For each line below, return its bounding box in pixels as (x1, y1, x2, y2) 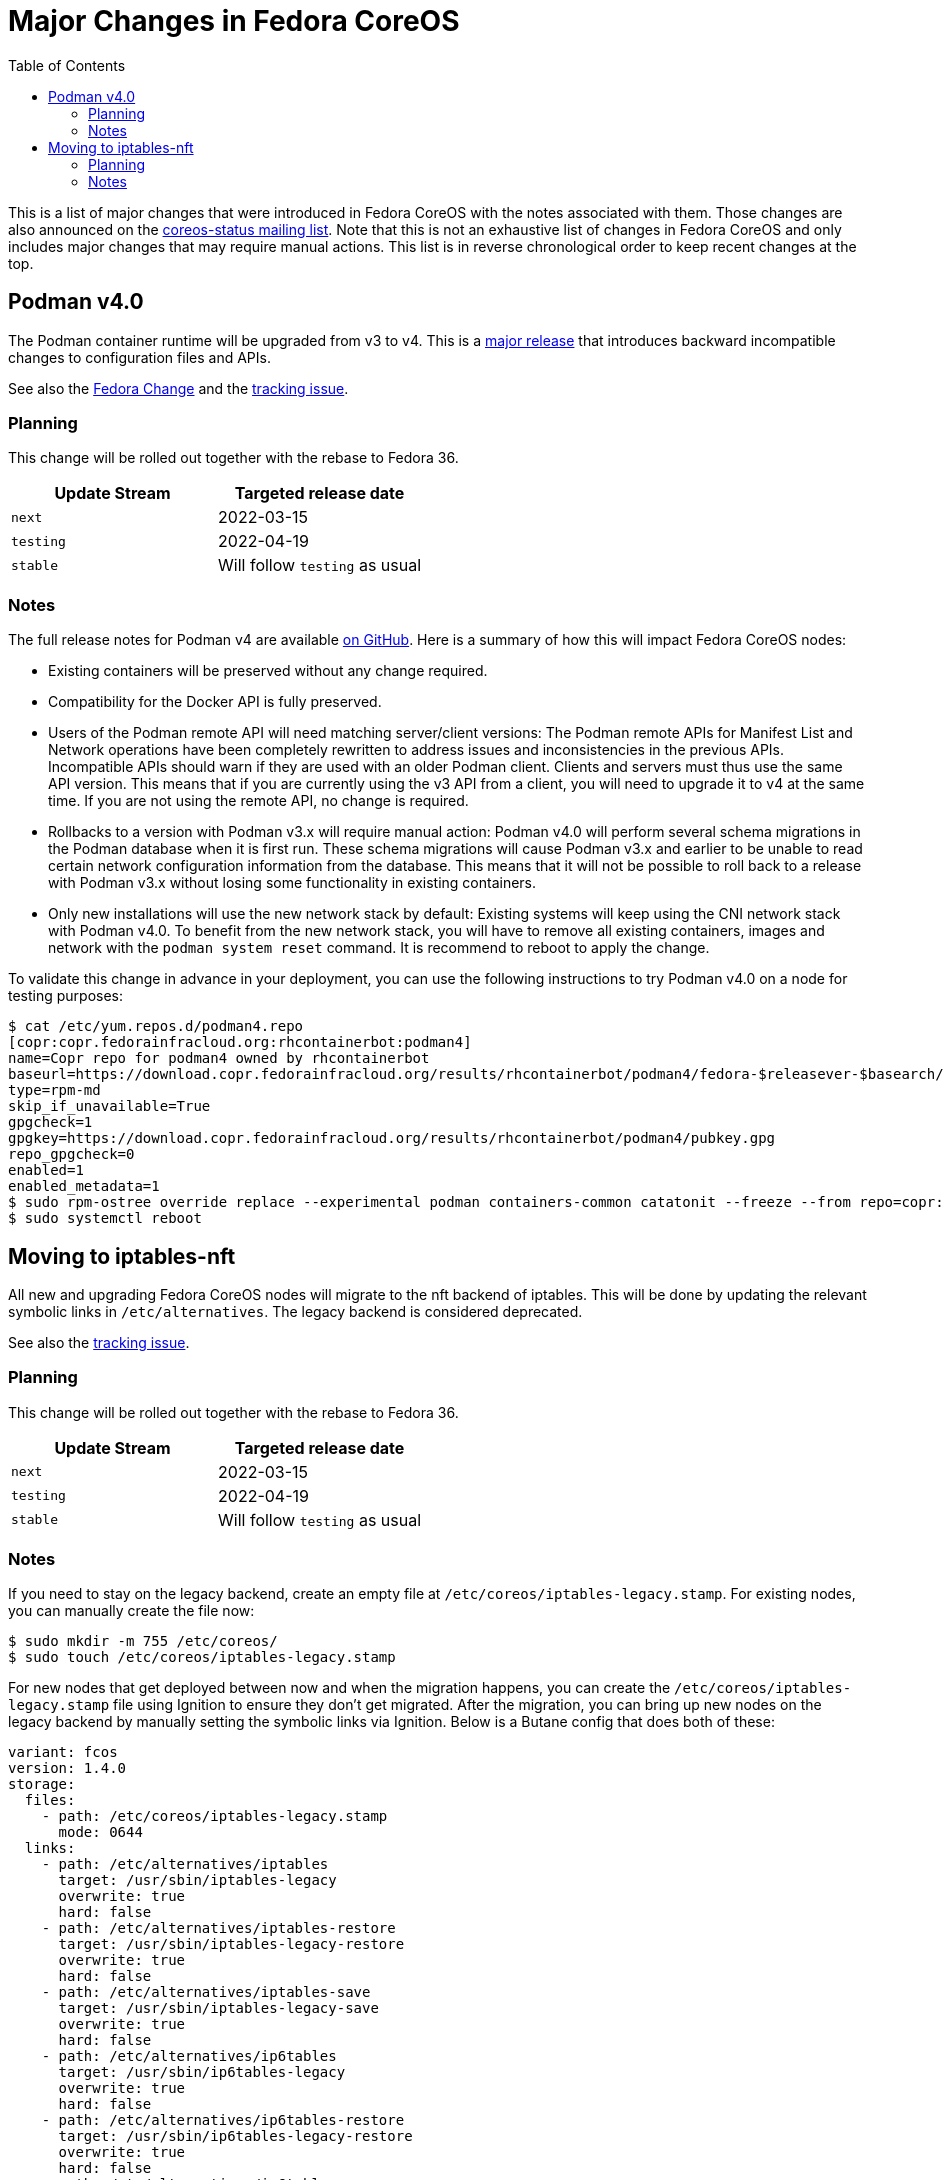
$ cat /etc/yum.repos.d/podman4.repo (8, 1018, 304, 1035)
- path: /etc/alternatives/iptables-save (41, 1984, 371, 2001)
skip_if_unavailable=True (8, 1098, 211, 1115)
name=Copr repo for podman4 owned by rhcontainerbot (8, 1050, 430, 1067)
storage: (8, 1776, 76, 1793)
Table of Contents (8, 56, 126, 74)
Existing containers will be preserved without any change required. (48, 662, 488, 680)
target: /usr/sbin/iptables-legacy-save (58, 2000, 379, 2017)
